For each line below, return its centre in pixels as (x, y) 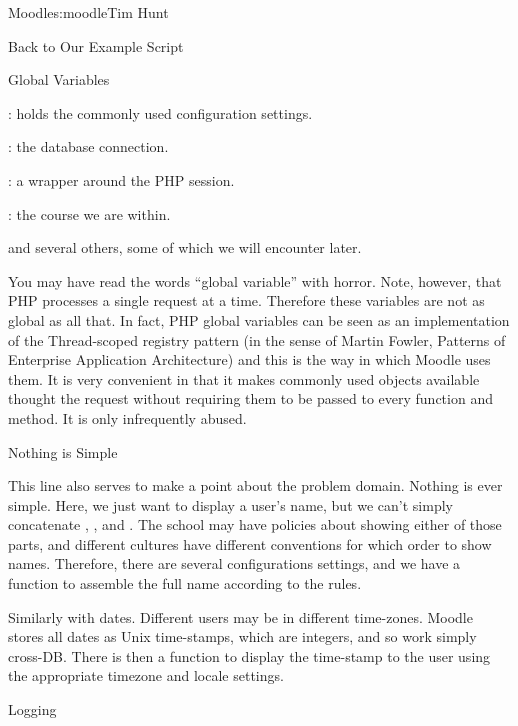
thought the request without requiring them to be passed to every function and (250, 398)
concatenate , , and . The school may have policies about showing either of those (255, 524)
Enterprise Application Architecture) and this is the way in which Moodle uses (249, 359)
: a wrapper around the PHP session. (121, 179)
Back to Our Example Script (96, 45)
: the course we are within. (89, 213)
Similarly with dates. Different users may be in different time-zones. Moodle (240, 616)
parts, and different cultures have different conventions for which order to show (250, 543)
